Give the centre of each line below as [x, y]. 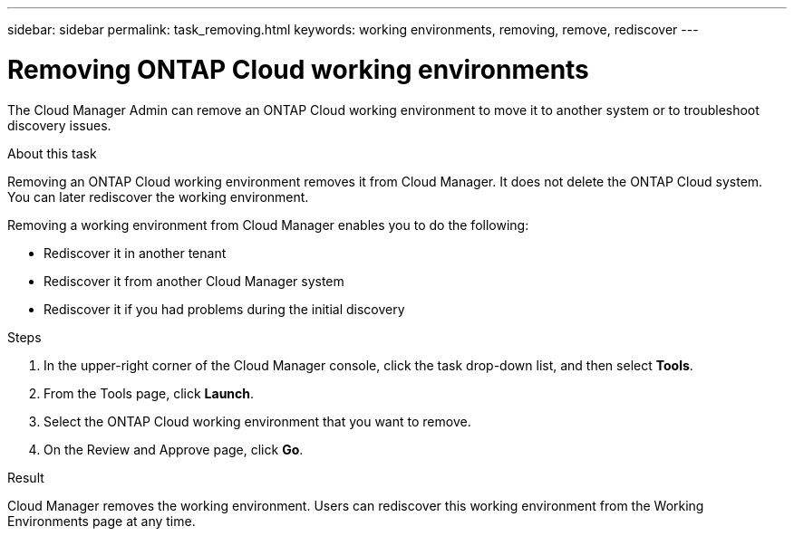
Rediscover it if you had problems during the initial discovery [224, 309]
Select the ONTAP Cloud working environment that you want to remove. [257, 421]
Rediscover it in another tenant [135, 253]
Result [26, 477]
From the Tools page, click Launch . [149, 393]
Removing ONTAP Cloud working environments [298, 69]
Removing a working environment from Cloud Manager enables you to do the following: [268, 225]
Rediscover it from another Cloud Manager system [194, 281]
